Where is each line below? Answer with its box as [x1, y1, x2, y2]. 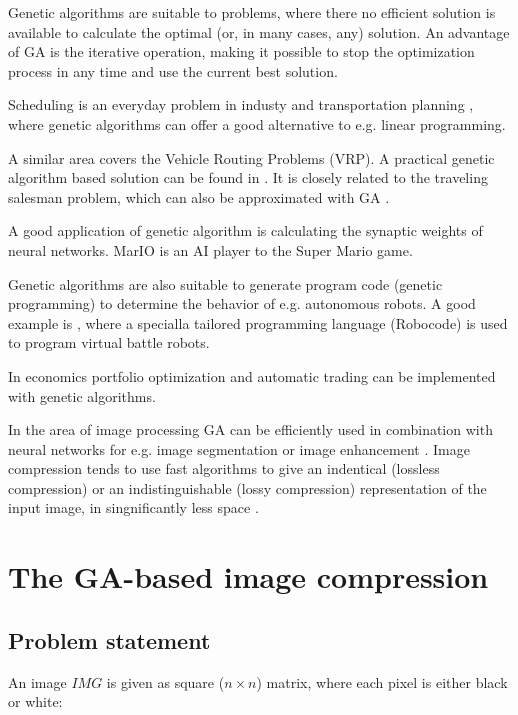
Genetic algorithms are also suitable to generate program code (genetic [8, 273, 443, 294]
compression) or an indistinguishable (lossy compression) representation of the [8, 477, 487, 498]
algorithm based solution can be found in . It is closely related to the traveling [8, 167, 488, 188]
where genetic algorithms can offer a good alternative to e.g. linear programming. [8, 113, 506, 134]
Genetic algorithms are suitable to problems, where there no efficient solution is [8, 2, 496, 22]
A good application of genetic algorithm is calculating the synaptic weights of [8, 220, 483, 241]
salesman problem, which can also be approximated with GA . [8, 186, 390, 207]
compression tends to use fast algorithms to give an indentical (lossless [8, 458, 440, 479]
